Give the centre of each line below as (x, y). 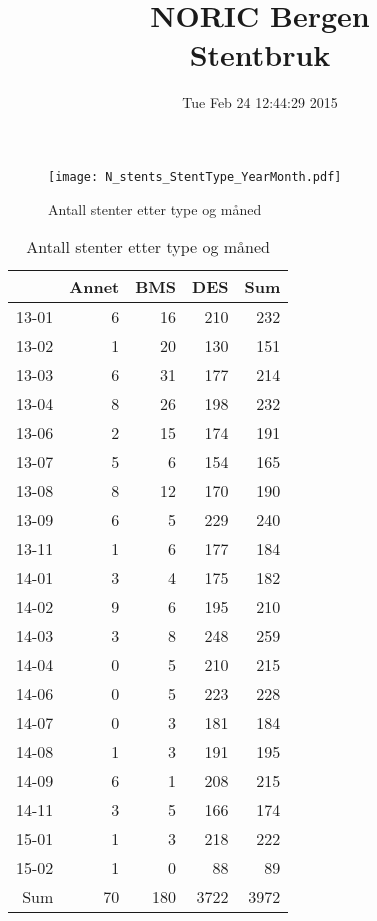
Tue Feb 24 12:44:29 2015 (260, 102)
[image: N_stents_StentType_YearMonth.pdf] (195, 176)
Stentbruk (260, 54)
